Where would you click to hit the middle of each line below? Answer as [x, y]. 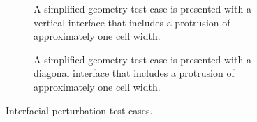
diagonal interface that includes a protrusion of [134, 73]
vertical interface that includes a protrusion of [132, 22]
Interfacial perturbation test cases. [79, 110]
